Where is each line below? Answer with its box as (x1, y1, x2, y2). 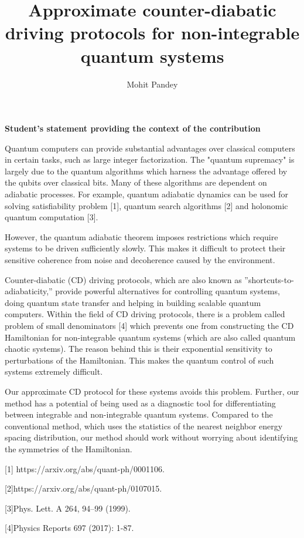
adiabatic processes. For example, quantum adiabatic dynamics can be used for (5, 188, 289, 200)
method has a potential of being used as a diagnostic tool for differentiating (5, 396, 276, 409)
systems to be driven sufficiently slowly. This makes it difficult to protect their (5, 242, 286, 254)
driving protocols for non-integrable (5, 21, 300, 45)
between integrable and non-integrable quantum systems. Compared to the (5, 408, 273, 421)
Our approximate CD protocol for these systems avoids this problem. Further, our (5, 385, 299, 397)
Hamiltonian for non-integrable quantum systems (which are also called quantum (5, 331, 296, 343)
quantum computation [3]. (5, 211, 98, 223)
